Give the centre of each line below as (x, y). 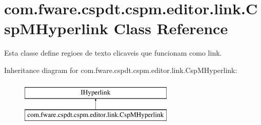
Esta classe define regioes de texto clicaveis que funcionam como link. (113, 53)
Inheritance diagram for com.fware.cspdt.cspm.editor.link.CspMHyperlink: (121, 70)
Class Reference (171, 28)
